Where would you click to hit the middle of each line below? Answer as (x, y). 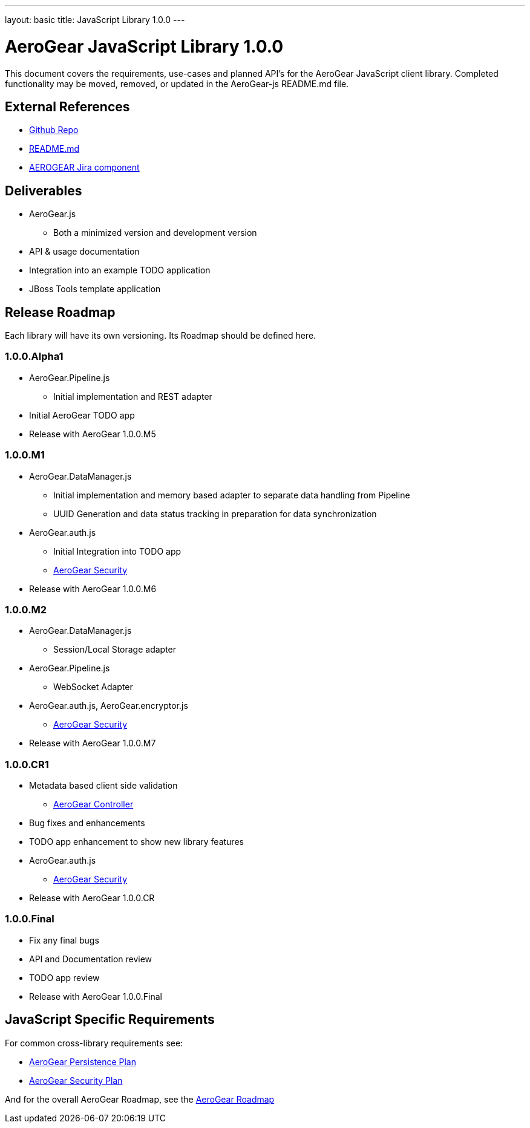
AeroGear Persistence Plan (83, 1061)
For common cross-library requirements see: (94, 1043)
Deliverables (44, 191)
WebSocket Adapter (93, 687)
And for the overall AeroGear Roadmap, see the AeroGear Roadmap (140, 1099)
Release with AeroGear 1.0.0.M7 (93, 743)
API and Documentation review (91, 959)
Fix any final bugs (64, 940)
